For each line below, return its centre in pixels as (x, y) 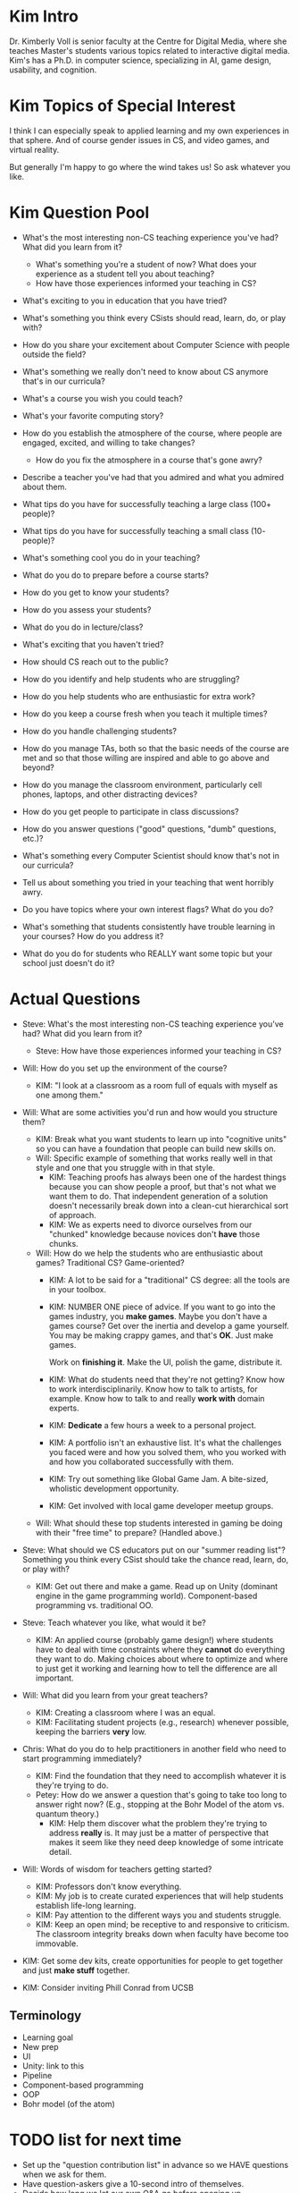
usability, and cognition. (53, 70)
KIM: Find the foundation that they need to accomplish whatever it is (161, 1775)
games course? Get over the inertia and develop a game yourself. (169, 1325)
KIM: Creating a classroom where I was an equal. (125, 1712)
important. (54, 1678)
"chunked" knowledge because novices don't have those (154, 1234)
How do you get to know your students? (96, 592)
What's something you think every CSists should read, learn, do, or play (154, 318)
